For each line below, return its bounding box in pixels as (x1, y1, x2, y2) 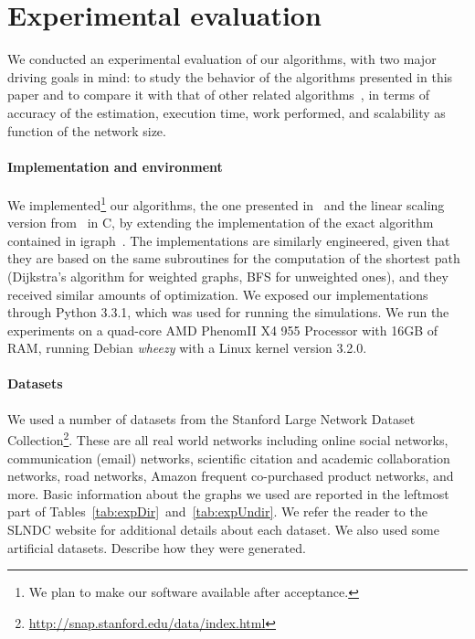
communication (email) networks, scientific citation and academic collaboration (7, 448, 450, 467)
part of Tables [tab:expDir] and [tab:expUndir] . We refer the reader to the (7, 502, 427, 521)
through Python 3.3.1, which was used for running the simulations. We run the (7, 303, 449, 322)
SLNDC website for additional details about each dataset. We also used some (7, 519, 439, 538)
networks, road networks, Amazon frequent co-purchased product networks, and (7, 466, 454, 485)
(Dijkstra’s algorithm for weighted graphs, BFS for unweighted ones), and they (7, 266, 449, 285)
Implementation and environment (7, 156, 223, 176)
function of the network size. (7, 121, 166, 140)
